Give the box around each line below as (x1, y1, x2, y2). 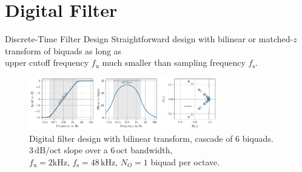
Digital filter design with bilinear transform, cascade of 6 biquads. (29, 132, 273, 144)
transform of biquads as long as (5, 44, 122, 57)
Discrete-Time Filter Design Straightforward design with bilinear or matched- (5, 33, 294, 45)
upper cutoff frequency (5, 56, 89, 69)
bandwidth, (130, 144, 173, 156)
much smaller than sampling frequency (102, 56, 246, 69)
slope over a (64, 144, 108, 156)
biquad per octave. (150, 156, 220, 168)
